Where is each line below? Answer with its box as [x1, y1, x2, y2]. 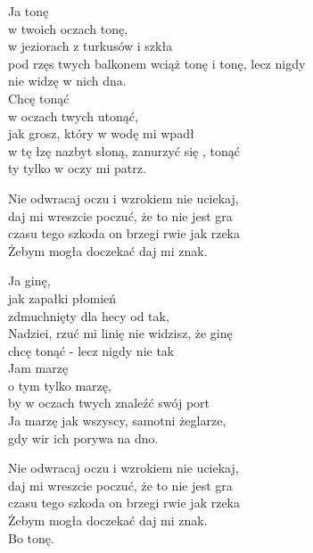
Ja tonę [8, 2, 49, 20]
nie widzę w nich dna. [8, 71, 127, 90]
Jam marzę [8, 359, 69, 377]
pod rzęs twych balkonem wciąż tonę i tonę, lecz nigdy [8, 54, 306, 72]
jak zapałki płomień [8, 288, 117, 307]
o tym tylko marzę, [8, 376, 111, 394]
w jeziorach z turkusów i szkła [8, 37, 173, 55]
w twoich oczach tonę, [8, 19, 128, 37]
